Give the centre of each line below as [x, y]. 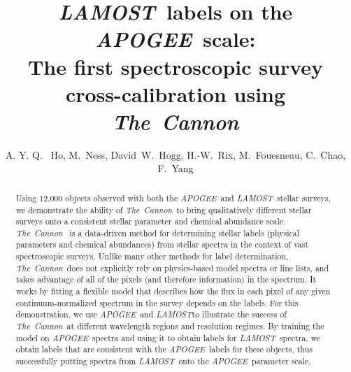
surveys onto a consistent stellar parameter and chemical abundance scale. [151, 221]
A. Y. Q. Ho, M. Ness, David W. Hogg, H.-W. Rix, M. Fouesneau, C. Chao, [175, 154]
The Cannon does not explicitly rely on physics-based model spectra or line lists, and [172, 267]
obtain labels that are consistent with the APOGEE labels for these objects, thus [164, 349]
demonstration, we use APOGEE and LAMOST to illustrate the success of [151, 314]
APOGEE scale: [175, 39]
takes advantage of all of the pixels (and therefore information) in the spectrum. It [166, 279]
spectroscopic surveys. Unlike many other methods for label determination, [152, 256]
